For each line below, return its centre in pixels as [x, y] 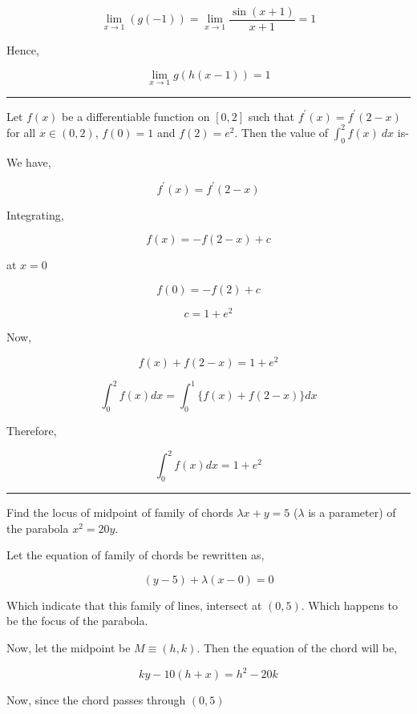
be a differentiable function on [136, 116]
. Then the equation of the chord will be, [297, 647]
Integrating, [35, 214]
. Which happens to [350, 605]
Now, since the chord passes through [96, 700]
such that [271, 116]
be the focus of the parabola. [77, 621]
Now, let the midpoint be [69, 647]
